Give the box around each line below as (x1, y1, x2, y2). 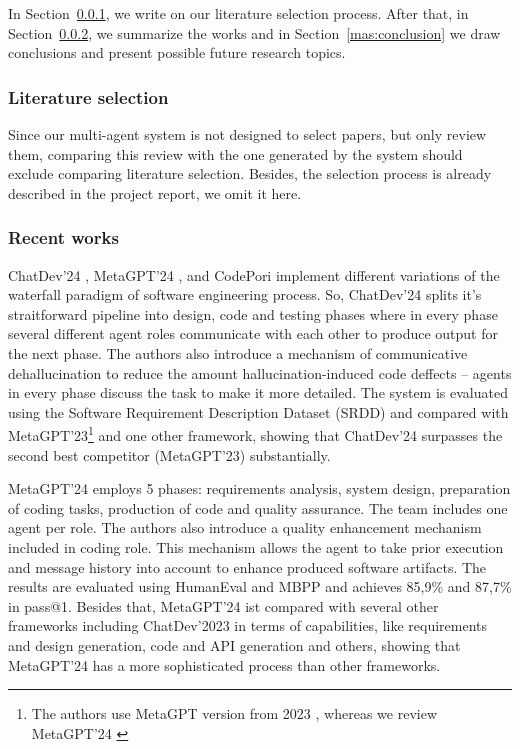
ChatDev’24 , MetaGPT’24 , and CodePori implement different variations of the (8, 264, 500, 285)
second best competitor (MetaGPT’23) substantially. (8, 444, 331, 465)
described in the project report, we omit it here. (8, 182, 302, 203)
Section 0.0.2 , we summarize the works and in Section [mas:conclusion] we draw (8, 22, 501, 43)
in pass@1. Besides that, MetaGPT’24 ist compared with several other (8, 595, 439, 616)
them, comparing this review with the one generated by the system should (8, 143, 463, 164)
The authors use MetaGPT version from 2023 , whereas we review (31, 703, 437, 724)
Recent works (8, 225, 119, 250)
